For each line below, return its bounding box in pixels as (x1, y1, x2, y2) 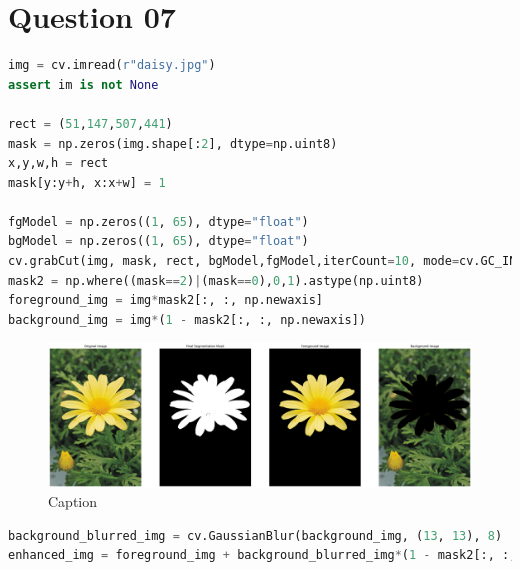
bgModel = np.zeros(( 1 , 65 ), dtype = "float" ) (8, 234, 309, 249)
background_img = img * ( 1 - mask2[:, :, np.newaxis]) (8, 312, 367, 327)
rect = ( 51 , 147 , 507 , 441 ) (8, 116, 173, 131)
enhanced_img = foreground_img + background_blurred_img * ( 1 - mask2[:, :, (8, 548, 517, 563)
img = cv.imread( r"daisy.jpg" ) (8, 58, 216, 73)
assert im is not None (8, 77, 159, 92)
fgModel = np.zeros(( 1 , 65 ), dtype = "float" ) (8, 214, 309, 229)
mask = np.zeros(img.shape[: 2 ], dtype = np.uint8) (8, 136, 338, 151)
